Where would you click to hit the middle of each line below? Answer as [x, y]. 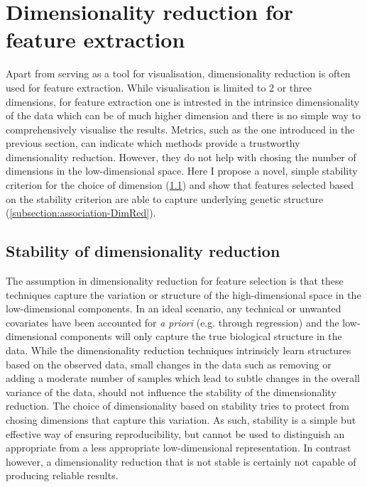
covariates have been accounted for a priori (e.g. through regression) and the [172, 322]
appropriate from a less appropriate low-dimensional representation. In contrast [179, 448]
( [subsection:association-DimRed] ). [81, 213]
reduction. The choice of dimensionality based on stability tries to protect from [177, 406]
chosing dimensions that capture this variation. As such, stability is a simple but [181, 419]
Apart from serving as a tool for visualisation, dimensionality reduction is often [178, 73]
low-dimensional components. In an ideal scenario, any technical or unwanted [174, 308]
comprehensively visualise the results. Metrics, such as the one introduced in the [180, 129]
